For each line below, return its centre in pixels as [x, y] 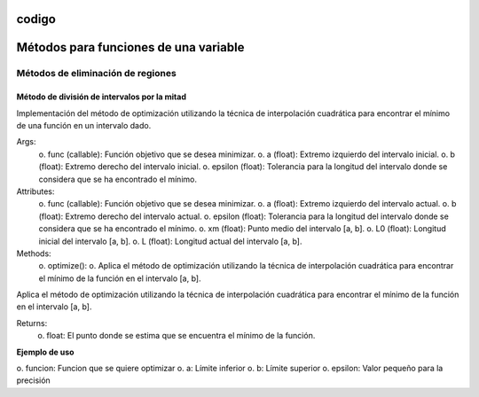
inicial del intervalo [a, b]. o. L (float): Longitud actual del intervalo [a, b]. [170, 241]
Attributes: [35, 191]
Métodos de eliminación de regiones [96, 74]
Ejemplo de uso [45, 352]
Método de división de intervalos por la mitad [101, 97]
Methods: [34, 253]
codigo [36, 19]
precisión [33, 380]
